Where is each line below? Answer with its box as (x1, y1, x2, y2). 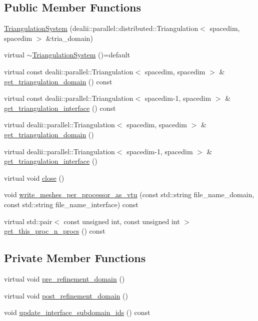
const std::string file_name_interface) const (4, 199, 138, 209)
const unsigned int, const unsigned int (63, 216, 180, 226)
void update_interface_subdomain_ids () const (4, 307, 150, 318)
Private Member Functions (4, 250, 146, 266)
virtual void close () (4, 172, 64, 183)
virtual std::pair (4, 216, 52, 226)
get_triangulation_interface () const (4, 102, 116, 113)
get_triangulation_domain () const (4, 76, 112, 86)
